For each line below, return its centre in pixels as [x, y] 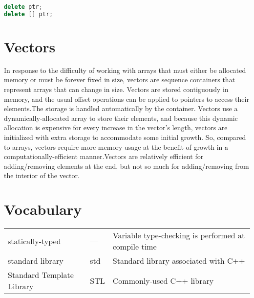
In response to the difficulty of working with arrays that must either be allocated [125, 70]
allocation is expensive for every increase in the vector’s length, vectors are [116, 127]
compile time [135, 247]
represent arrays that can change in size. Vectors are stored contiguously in [116, 89]
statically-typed [34, 241]
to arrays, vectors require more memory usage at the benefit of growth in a [116, 147]
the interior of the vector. [42, 175]
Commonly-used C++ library [163, 280]
